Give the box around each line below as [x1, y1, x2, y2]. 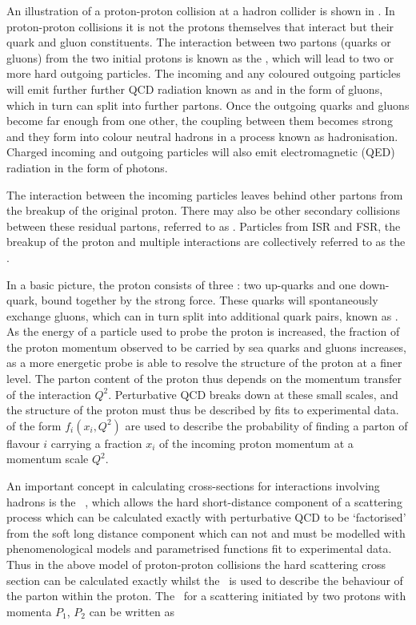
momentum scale [6, 450, 89, 467]
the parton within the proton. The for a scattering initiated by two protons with [6, 587, 406, 604]
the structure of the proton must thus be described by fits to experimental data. [6, 401, 399, 418]
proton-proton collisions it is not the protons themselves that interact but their [6, 18, 394, 34]
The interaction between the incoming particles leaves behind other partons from [6, 186, 403, 203]
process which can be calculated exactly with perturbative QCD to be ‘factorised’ [6, 509, 406, 526]
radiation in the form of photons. [6, 159, 168, 175]
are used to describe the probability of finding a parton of [125, 417, 408, 433]
